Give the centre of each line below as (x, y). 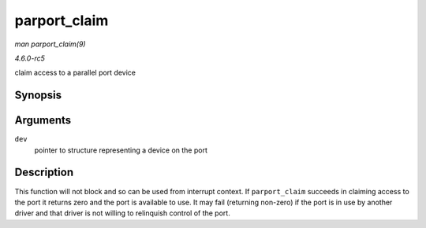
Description (44, 173)
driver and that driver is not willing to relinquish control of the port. (122, 213)
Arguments (43, 121)
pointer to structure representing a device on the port (121, 150)
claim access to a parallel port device (75, 73)
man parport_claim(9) (50, 44)
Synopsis (38, 96)
